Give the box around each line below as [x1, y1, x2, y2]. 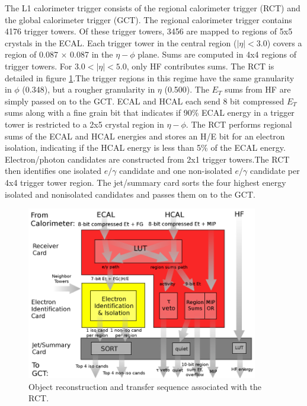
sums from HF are [225, 83, 291, 96]
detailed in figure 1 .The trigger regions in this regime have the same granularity [5, 71, 295, 84]
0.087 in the [70, 48, 113, 61]
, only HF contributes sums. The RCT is [126, 59, 274, 72]
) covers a [267, 36, 302, 49]
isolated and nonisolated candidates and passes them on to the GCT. [5, 188, 255, 200]
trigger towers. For [5, 59, 72, 72]
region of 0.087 [5, 48, 58, 61]
